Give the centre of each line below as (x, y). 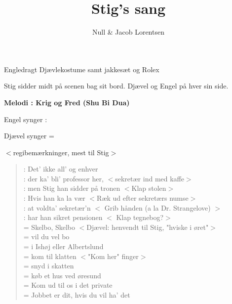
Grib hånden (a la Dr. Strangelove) (157, 207)
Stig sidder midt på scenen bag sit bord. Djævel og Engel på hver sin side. (116, 86)
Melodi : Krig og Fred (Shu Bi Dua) (67, 102)
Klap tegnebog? (140, 217)
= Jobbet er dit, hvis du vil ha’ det (77, 295)
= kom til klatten (50, 256)
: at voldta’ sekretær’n (57, 207)
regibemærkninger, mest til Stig (61, 152)
